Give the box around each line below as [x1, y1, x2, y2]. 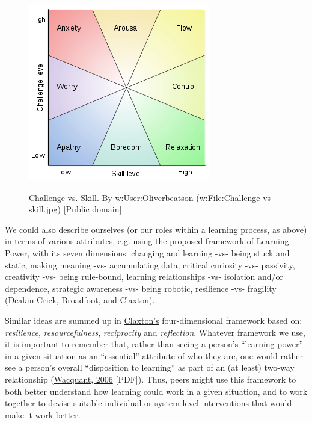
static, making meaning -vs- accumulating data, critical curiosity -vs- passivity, [5, 258, 295, 271]
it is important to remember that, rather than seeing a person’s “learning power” [5, 338, 304, 350]
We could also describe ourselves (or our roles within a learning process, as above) [5, 223, 307, 235]
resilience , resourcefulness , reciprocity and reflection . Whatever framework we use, [5, 326, 305, 338]
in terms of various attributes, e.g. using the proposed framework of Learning [5, 235, 289, 247]
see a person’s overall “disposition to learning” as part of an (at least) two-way [5, 361, 295, 374]
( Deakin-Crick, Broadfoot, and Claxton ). [5, 294, 155, 306]
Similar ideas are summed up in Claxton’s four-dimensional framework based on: [5, 313, 302, 326]
